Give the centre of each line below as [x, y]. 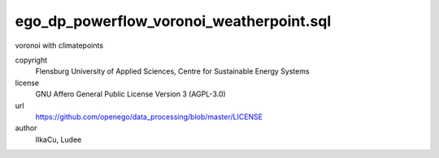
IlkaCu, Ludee [59, 139]
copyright [31, 60]
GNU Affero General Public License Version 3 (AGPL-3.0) [131, 94]
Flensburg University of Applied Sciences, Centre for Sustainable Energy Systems [172, 71]
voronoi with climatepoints [59, 45]
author [26, 128]
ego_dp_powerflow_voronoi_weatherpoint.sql [173, 21]
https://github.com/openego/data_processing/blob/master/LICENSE [149, 117]
